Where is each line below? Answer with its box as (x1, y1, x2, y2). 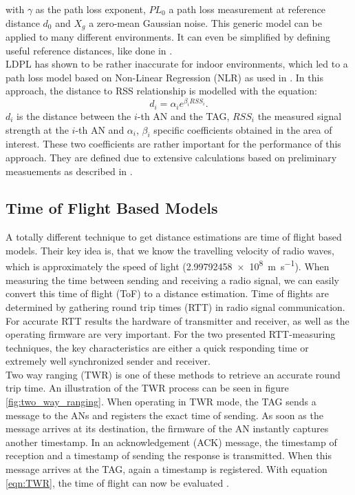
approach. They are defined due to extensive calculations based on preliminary (6, 150, 337, 164)
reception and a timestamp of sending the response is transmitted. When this (6, 448, 332, 463)
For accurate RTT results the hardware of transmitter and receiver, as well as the (6, 313, 349, 327)
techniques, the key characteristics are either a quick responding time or (6, 340, 309, 354)
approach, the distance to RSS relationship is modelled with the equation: (6, 83, 317, 98)
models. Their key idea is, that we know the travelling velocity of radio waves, (6, 243, 334, 257)
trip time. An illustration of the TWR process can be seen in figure (6, 381, 289, 395)
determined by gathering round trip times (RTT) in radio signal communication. (6, 299, 345, 314)
